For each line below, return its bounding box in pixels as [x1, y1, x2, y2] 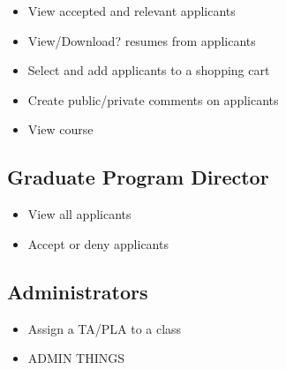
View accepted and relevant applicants [27, 2, 236, 19]
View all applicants [27, 205, 132, 223]
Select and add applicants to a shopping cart [27, 61, 270, 79]
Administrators [7, 277, 148, 305]
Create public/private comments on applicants [27, 90, 279, 109]
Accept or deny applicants [27, 234, 169, 253]
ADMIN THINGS [27, 349, 124, 367]
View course [27, 120, 94, 139]
